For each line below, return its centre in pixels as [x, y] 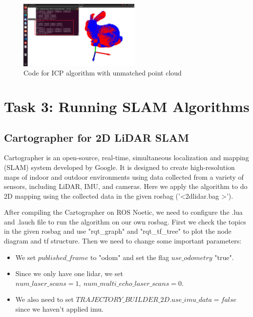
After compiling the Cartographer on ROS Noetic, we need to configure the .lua [123, 212]
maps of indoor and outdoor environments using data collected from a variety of [124, 177]
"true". [224, 257]
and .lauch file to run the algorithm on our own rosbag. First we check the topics [125, 221]
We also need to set [44, 299]
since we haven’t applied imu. [59, 309]
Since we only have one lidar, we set [69, 273]
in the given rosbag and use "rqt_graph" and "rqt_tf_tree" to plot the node [118, 231]
